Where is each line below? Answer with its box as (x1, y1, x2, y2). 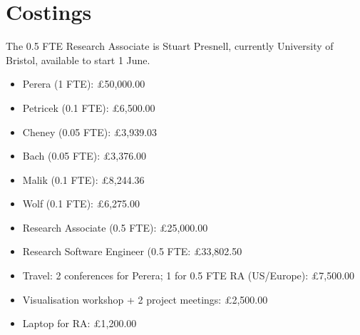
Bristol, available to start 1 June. (6, 52, 150, 67)
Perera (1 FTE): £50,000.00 (22, 76, 145, 91)
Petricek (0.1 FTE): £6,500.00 (22, 100, 155, 115)
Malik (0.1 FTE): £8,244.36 (22, 172, 145, 187)
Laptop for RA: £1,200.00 (22, 316, 137, 331)
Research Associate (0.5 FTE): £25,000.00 (22, 220, 208, 234)
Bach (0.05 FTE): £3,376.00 (22, 148, 147, 163)
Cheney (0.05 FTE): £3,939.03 (22, 124, 158, 139)
